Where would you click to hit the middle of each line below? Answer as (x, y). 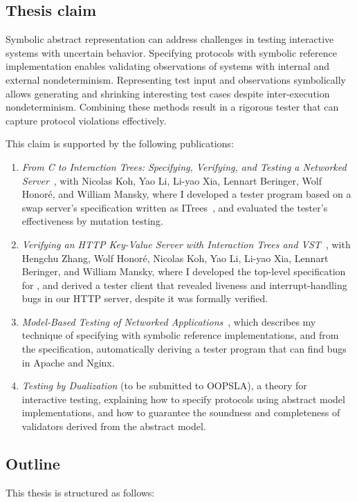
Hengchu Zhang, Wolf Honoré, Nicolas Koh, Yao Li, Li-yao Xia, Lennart (175, 258)
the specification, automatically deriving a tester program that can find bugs (184, 349)
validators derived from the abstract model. (114, 426)
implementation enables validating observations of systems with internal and (167, 66)
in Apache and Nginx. (68, 362)
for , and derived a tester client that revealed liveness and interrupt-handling (184, 285)
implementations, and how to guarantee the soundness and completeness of (181, 412)
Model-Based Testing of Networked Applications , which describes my (169, 321)
